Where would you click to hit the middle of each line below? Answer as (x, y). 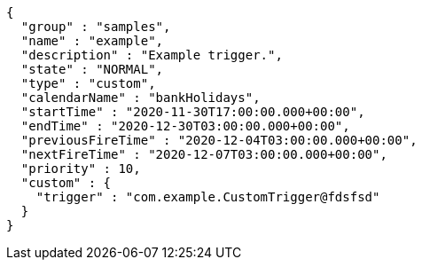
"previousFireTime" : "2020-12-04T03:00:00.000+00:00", (219, 140)
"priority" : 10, (81, 169)
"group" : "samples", (96, 27)
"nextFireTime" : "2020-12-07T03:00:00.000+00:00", (204, 154)
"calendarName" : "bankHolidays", (141, 98)
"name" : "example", (92, 41)
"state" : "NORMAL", (92, 69)
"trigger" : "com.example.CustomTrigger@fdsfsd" (208, 197)
